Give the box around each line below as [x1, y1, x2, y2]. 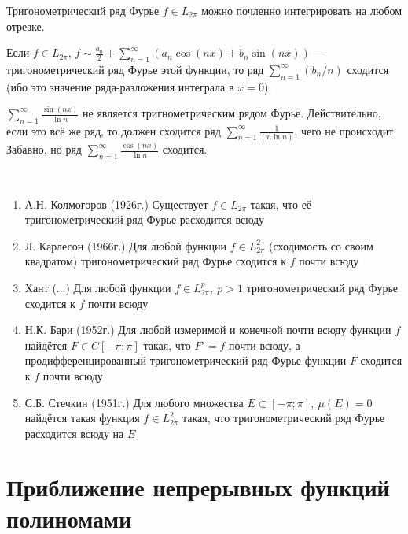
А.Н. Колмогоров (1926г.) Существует [24, 195, 208, 212]
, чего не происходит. [294, 122, 397, 139]
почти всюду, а [229, 336, 300, 353]
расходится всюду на [24, 425, 124, 441]
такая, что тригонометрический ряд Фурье [182, 410, 385, 426]
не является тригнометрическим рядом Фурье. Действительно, [83, 105, 381, 121]
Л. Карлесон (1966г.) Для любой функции [24, 237, 226, 254]
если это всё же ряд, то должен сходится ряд [6, 122, 221, 139]
